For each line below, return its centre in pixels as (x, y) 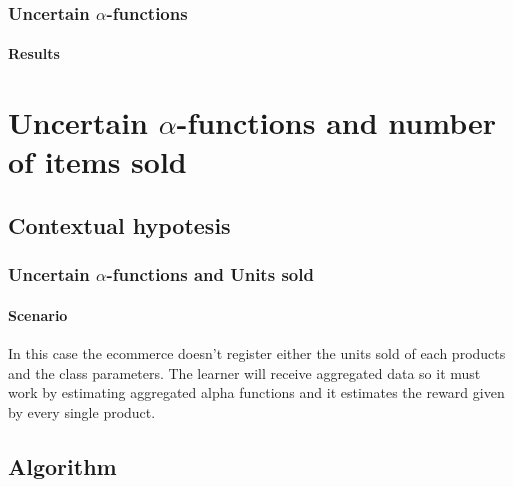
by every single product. (82, 411)
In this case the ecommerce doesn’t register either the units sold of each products (257, 353)
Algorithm (62, 465)
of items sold (97, 161)
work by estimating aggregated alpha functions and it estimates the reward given (256, 392)
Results (34, 53)
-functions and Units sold (210, 274)
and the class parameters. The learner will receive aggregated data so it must (244, 372)
